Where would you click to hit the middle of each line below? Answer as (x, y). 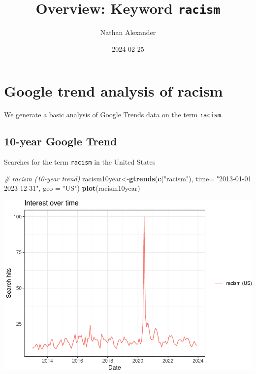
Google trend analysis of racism (113, 91)
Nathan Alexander (128, 32)
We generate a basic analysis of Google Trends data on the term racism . (113, 115)
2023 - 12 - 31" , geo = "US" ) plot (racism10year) (72, 188)
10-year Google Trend (61, 141)
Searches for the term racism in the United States (80, 162)
